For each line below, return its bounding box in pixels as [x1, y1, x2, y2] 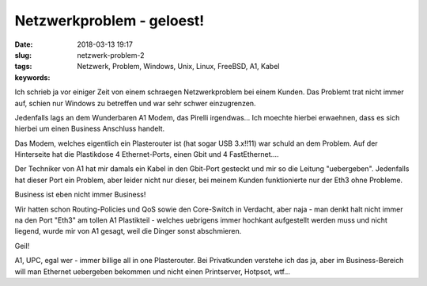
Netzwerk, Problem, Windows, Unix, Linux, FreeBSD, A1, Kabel [77, 62, 280, 71]
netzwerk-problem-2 [77, 50, 145, 59]
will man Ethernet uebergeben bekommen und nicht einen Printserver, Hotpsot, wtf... [14, 266, 290, 276]
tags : [14, 62, 32, 71]
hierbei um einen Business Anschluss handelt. [14, 124, 165, 134]
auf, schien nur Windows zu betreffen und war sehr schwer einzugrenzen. [14, 98, 256, 108]
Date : [14, 40, 33, 49]
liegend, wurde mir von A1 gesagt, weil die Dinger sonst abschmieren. [14, 227, 242, 236]
